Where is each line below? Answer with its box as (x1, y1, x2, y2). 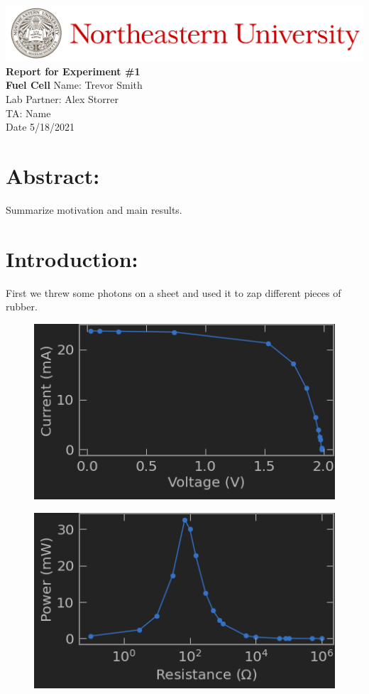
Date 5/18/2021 (6, 119, 75, 134)
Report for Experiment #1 (6, 63, 141, 78)
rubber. (6, 299, 38, 314)
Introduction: (6, 244, 138, 273)
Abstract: (6, 161, 100, 190)
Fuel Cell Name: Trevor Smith (6, 77, 143, 92)
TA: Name (6, 105, 51, 120)
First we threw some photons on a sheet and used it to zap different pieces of (6, 285, 341, 300)
